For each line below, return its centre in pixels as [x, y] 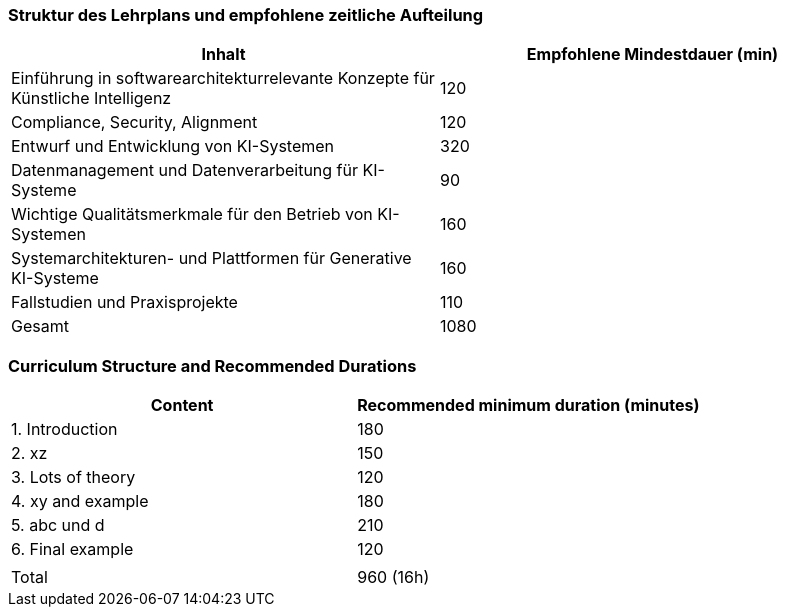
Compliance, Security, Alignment [134, 122]
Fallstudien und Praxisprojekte [124, 302]
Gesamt [40, 326]
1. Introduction [64, 429]
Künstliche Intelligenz [91, 98]
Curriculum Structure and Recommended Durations [212, 365]
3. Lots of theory [73, 477]
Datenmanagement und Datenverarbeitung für [185, 170]
